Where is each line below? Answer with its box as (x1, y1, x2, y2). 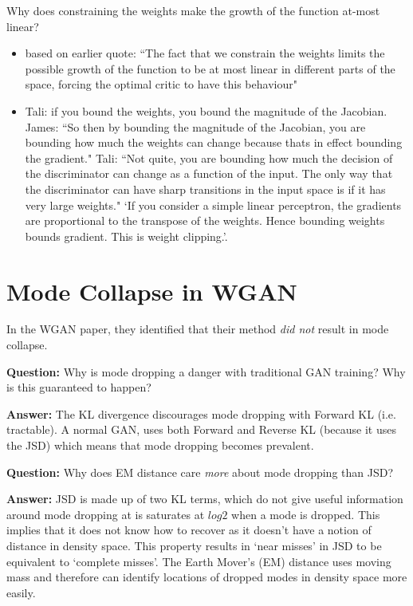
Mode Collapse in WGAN (6, 274, 297, 307)
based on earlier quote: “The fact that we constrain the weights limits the (25, 45, 385, 61)
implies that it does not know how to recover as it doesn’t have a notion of (6, 521, 372, 538)
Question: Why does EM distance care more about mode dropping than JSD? (6, 463, 394, 480)
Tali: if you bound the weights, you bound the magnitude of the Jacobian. (25, 102, 387, 119)
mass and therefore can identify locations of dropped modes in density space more (6, 569, 407, 585)
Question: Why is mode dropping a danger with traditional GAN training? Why (6, 363, 406, 380)
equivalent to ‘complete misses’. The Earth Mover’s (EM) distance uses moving (6, 553, 391, 569)
